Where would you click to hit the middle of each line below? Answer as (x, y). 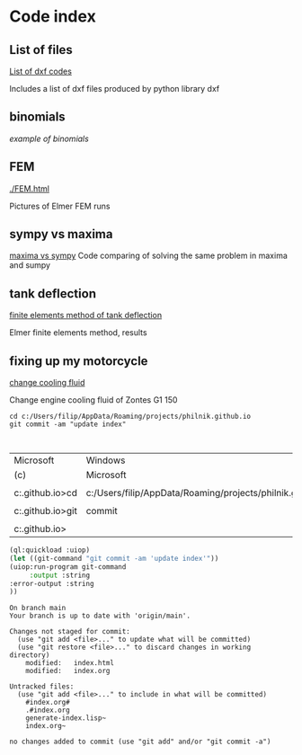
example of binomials (49, 138)
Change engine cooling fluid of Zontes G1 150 (93, 400)
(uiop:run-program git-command (68, 567)
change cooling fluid (47, 383)
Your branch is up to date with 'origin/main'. (100, 616)
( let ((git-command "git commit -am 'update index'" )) (114, 558)
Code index (53, 17)
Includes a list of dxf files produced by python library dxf (115, 89)
